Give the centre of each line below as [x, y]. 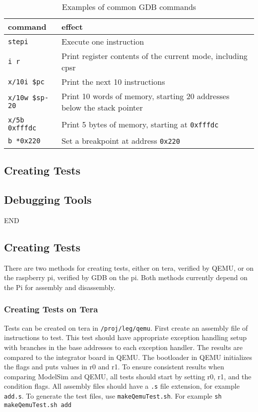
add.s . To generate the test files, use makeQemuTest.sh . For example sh [113, 396]
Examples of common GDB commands [129, 7]
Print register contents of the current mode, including [155, 56]
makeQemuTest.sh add [38, 405]
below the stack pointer [102, 107]
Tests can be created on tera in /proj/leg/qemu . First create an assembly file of [126, 327]
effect [72, 27]
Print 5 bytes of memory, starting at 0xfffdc [140, 124]
